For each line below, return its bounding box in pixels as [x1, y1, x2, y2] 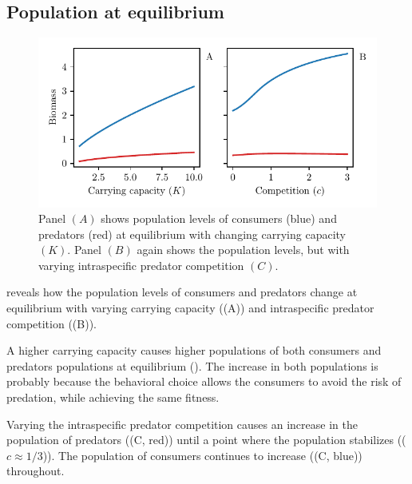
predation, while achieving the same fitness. [6, 389, 220, 406]
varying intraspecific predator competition [38, 256, 244, 273]
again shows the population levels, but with [137, 241, 350, 258]
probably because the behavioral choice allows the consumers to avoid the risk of [6, 373, 402, 390]
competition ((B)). [6, 315, 97, 331]
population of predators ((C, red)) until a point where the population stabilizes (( [6, 431, 406, 448]
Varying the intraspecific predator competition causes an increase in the [6, 415, 358, 432]
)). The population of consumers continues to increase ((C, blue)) [42, 446, 362, 463]
